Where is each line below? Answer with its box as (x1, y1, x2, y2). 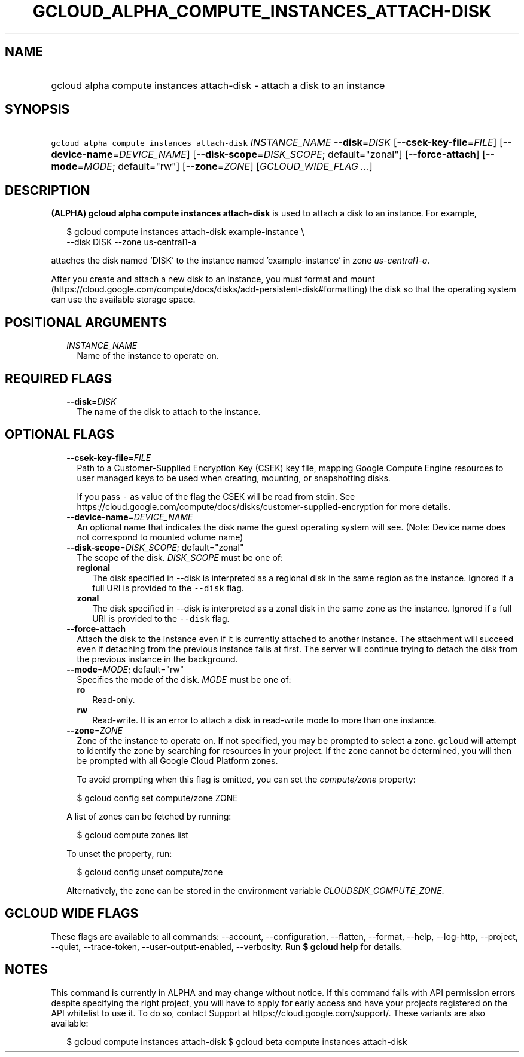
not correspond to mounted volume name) (77, 531, 243, 542)
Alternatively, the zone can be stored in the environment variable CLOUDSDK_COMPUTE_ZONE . (66, 885, 444, 896)
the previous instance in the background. (77, 653, 238, 664)
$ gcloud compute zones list (77, 829, 188, 840)
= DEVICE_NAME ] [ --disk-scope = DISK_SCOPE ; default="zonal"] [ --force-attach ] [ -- (112, 148, 495, 161)
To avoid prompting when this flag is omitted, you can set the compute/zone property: (77, 774, 416, 784)
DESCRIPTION (5, 182, 90, 198)
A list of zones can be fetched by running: (66, 811, 231, 821)
